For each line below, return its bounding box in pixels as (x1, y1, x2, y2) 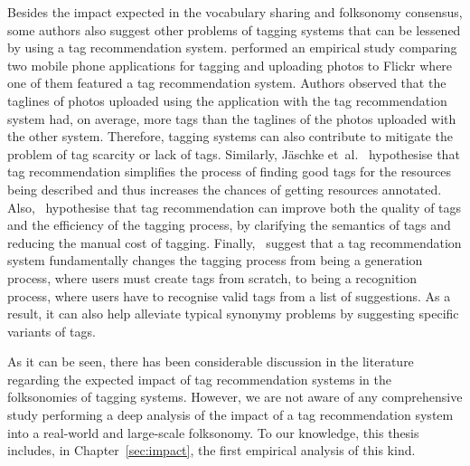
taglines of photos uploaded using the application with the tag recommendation (7, 90, 447, 109)
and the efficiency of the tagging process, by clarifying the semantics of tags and (7, 215, 451, 234)
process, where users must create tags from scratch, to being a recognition (7, 268, 418, 287)
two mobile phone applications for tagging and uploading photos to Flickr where (7, 55, 453, 74)
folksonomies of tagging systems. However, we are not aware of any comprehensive (7, 387, 463, 406)
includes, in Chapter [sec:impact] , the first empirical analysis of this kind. (7, 441, 416, 460)
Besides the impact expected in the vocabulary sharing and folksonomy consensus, (7, 3, 463, 21)
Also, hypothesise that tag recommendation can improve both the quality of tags (7, 197, 462, 216)
